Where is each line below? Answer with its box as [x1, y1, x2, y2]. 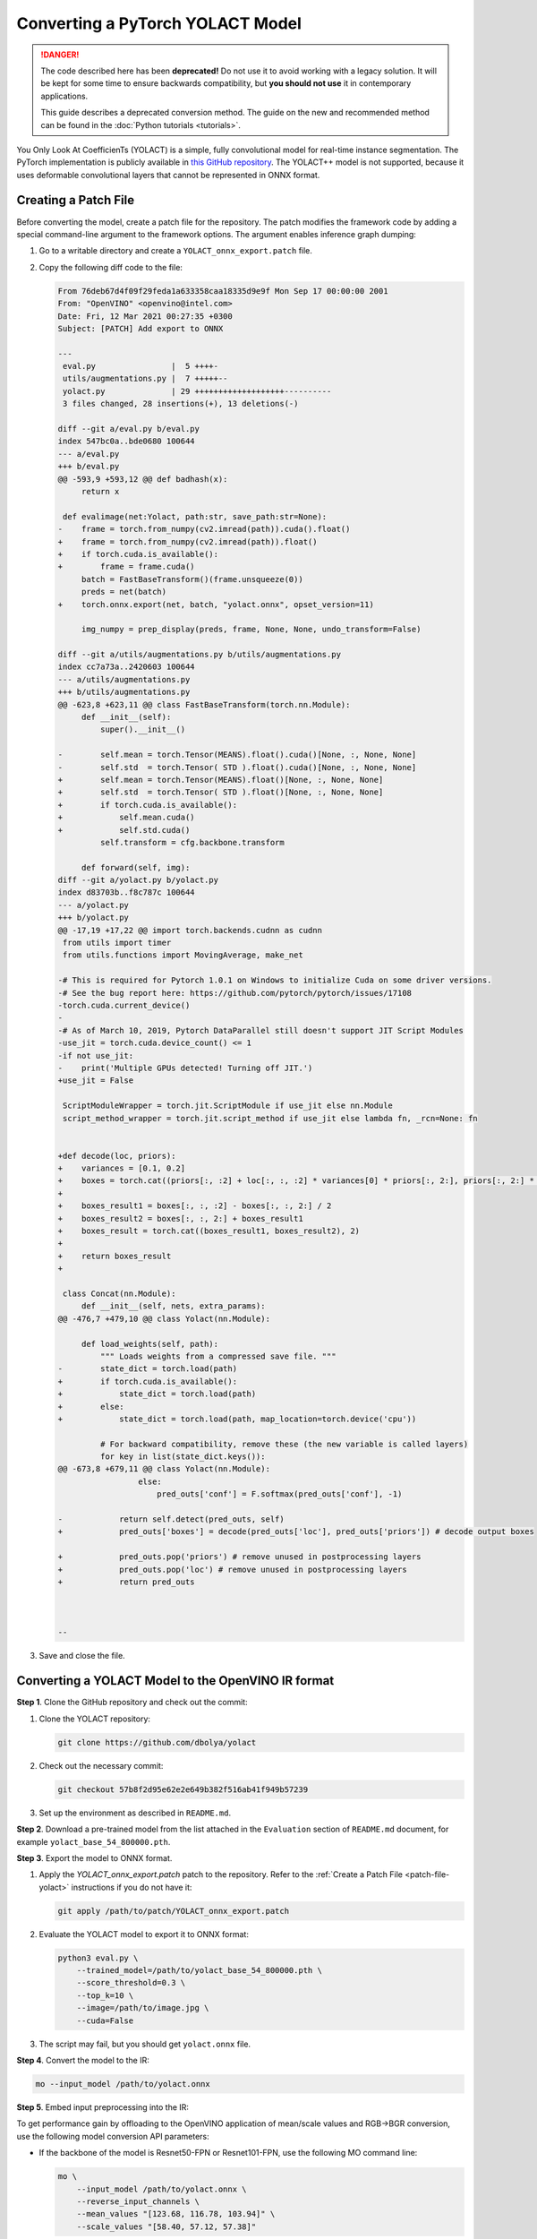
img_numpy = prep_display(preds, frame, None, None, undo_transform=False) [81, 624, 422, 635]
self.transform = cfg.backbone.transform [99, 837, 286, 847]
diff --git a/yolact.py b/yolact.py [57, 875, 219, 886]
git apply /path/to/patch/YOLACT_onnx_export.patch [57, 1906, 290, 1916]
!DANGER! [40, 49, 80, 60]
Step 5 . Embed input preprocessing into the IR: [16, 2101, 190, 2113]
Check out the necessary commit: [38, 1760, 164, 1771]
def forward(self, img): [81, 862, 191, 872]
